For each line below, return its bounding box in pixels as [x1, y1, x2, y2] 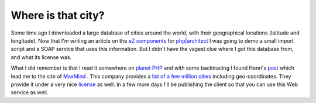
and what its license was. [11, 53, 72, 61]
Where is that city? [11, 9, 105, 22]
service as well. [11, 89, 49, 96]
